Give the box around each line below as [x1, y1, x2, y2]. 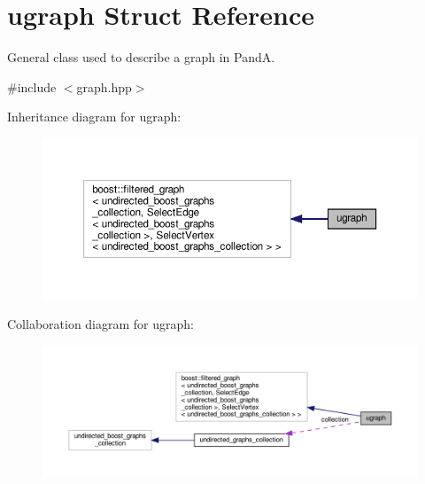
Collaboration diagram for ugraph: [7, 315, 194, 333]
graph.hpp [76, 77, 132, 96]
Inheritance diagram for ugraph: [7, 107, 182, 126]
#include [7, 77, 57, 96]
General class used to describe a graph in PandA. [7, 48, 275, 66]
